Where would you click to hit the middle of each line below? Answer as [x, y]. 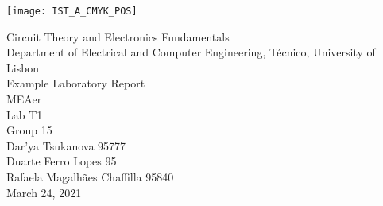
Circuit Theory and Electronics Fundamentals [118, 36]
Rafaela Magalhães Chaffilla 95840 [90, 177]
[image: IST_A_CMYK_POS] [72, 11]
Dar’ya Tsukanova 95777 [66, 145]
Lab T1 [25, 114]
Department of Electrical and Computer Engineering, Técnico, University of [191, 52]
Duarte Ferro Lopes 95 [62, 161]
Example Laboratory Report [76, 83]
